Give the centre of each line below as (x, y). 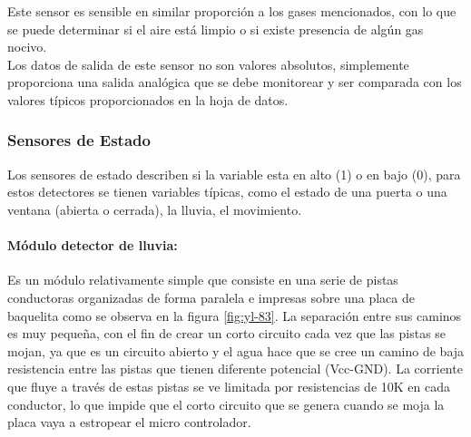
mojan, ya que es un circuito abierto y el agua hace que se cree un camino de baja (236, 350)
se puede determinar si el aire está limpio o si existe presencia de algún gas (216, 29)
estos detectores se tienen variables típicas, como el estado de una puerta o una (227, 192)
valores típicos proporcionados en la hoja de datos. (148, 99)
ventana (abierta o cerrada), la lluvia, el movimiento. (155, 209)
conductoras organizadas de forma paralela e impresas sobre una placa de (211, 297)
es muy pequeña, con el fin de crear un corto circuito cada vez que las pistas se (227, 333)
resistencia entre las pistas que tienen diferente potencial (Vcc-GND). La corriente (235, 369)
